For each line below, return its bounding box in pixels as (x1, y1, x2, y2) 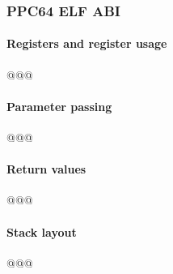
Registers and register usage (6, 35, 167, 52)
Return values (6, 161, 86, 178)
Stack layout (6, 223, 77, 240)
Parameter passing (6, 97, 112, 114)
